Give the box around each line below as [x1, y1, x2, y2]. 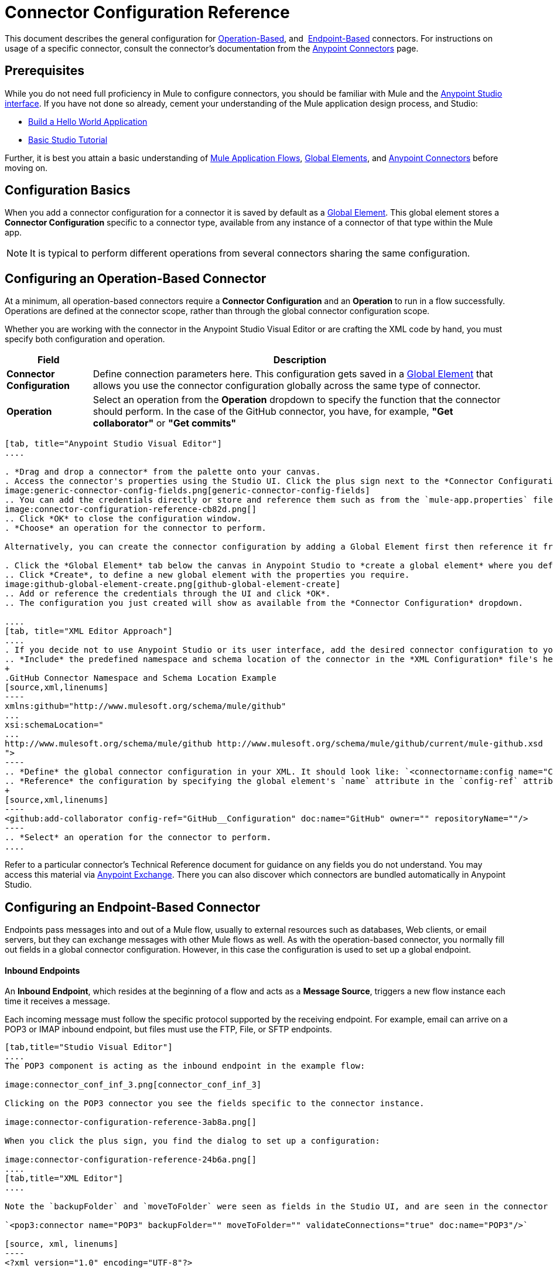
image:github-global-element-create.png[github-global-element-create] [5, 579, 341, 589]
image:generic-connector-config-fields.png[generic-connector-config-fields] [5, 486, 370, 496]
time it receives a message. [5, 996, 110, 1007]
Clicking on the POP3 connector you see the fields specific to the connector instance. [5, 1099, 425, 1109]
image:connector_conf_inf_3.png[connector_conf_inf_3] [5, 1080, 262, 1090]
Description [273, 354, 327, 366]
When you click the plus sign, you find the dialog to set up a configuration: [5, 1136, 380, 1146]
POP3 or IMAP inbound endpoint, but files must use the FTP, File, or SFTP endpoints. [5, 1024, 332, 1035]
